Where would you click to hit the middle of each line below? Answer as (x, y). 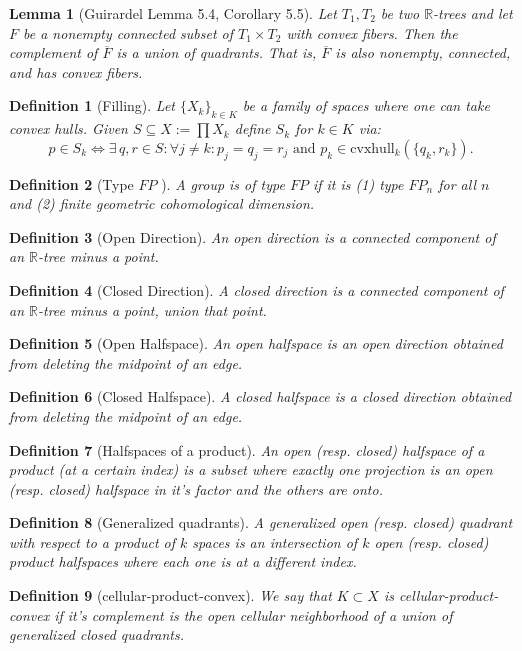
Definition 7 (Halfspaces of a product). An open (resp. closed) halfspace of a (247, 449)
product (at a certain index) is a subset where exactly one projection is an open (251, 469)
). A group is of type (223, 183)
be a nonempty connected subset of (128, 32)
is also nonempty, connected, (423, 52)
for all (457, 183)
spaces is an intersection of (275, 541)
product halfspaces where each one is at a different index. (183, 561)
